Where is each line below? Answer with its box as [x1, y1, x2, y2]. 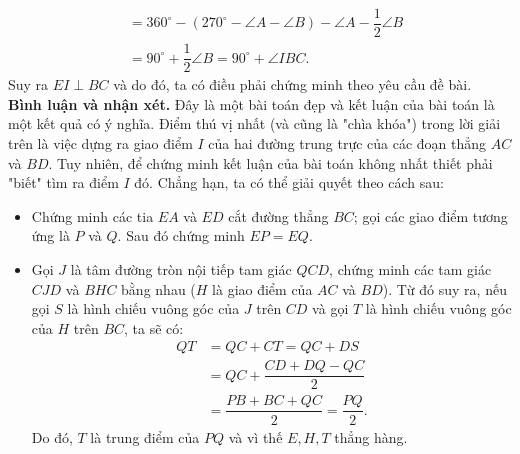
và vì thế [228, 426, 283, 447]
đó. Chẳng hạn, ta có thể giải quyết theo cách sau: [134, 172, 444, 193]
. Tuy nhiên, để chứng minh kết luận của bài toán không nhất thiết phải [48, 152, 493, 173]
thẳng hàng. [334, 426, 408, 447]
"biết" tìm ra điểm [8, 172, 119, 193]
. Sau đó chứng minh [117, 225, 245, 246]
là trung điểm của [90, 426, 200, 447]
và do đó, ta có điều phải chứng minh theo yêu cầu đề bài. [113, 74, 472, 95]
